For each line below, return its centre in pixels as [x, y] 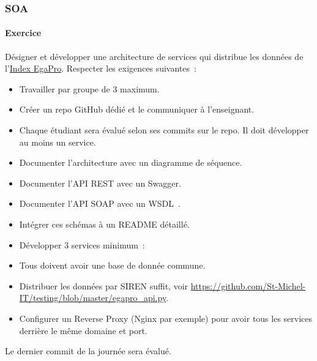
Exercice [23, 33]
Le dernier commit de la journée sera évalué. [88, 351]
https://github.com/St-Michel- [248, 285]
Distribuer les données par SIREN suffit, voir [104, 285]
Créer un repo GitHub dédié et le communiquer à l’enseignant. [137, 109]
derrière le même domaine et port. [83, 330]
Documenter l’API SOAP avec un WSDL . [100, 203]
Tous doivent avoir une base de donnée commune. [112, 265]
